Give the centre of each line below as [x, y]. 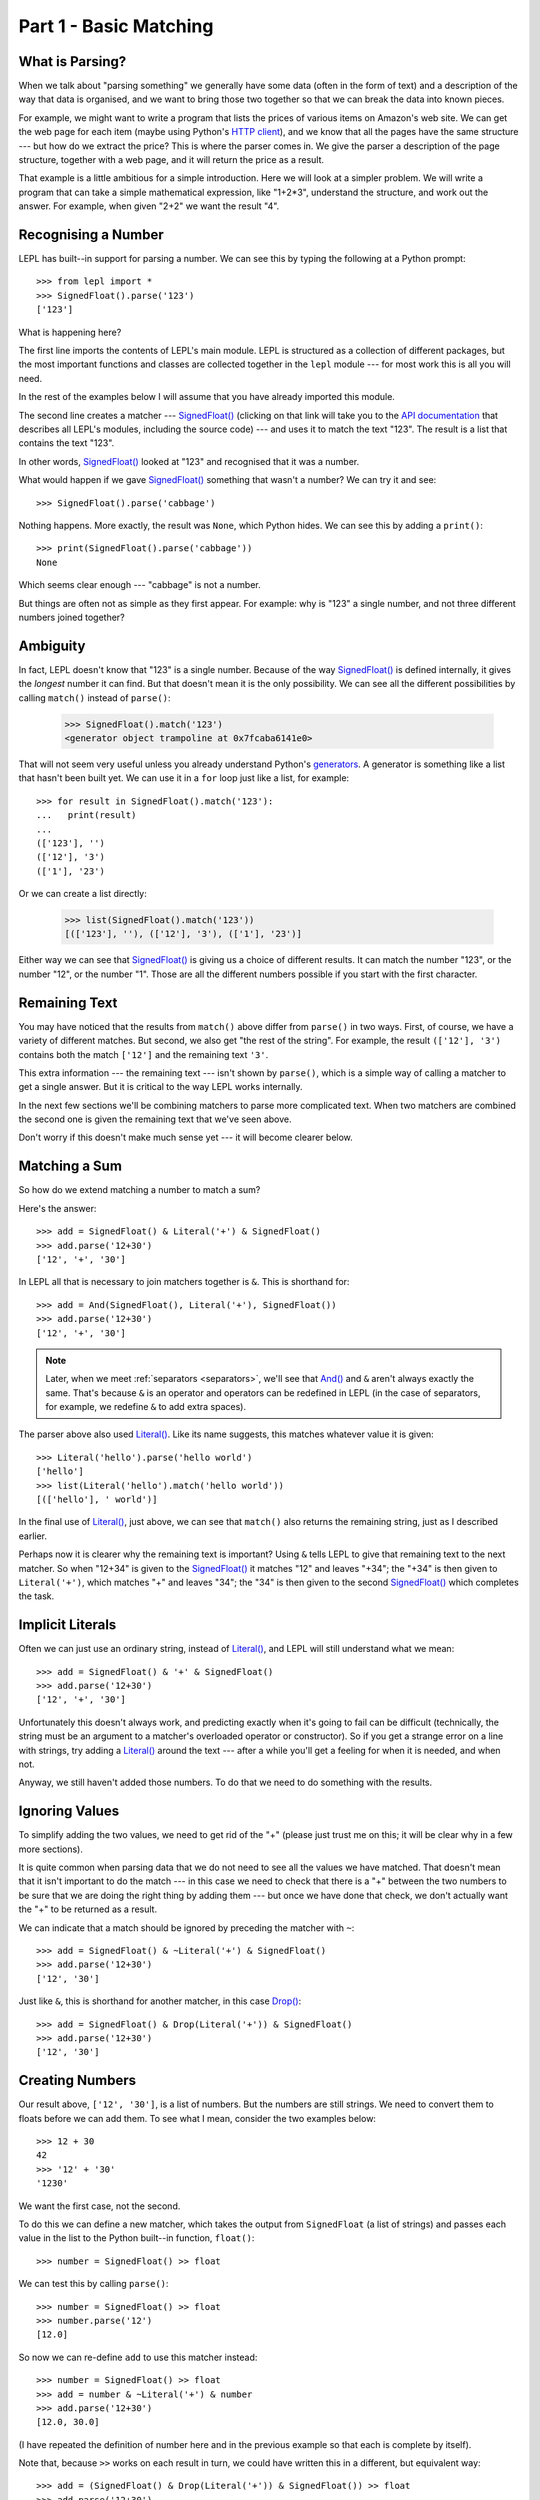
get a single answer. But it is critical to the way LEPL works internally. [161, 1087]
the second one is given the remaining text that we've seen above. [155, 1119]
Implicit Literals [67, 1625]
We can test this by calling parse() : [93, 2284]
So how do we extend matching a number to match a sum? [139, 1190]
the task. [36, 1596]
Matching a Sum [70, 1166]
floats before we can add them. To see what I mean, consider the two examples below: [197, 2118]
